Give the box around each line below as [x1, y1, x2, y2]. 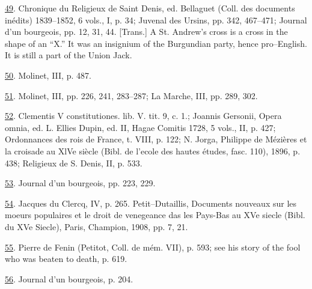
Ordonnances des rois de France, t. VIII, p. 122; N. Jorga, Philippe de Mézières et [5, 133, 307, 145]
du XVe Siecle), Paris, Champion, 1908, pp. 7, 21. [5, 220, 188, 233]
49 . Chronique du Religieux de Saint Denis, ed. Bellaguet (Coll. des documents [5, 2, 295, 14]
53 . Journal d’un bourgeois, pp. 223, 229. [5, 177, 156, 189]
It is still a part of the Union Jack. [5, 49, 132, 61]
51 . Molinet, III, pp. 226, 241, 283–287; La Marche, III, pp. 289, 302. [5, 89, 258, 102]
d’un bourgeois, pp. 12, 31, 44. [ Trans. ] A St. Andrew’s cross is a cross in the [5, 25, 288, 38]
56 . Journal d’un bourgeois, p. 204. [5, 272, 133, 285]
